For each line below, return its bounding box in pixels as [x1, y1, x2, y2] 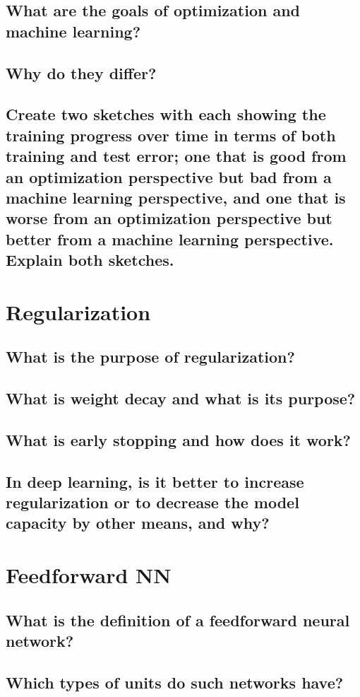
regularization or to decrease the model [6, 491, 299, 512]
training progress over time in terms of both [6, 124, 336, 146]
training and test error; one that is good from [6, 145, 347, 167]
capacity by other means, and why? [6, 512, 270, 534]
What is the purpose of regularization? [6, 346, 295, 368]
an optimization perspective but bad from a [6, 165, 332, 187]
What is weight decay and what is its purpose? [6, 387, 356, 409]
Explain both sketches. [6, 249, 174, 271]
